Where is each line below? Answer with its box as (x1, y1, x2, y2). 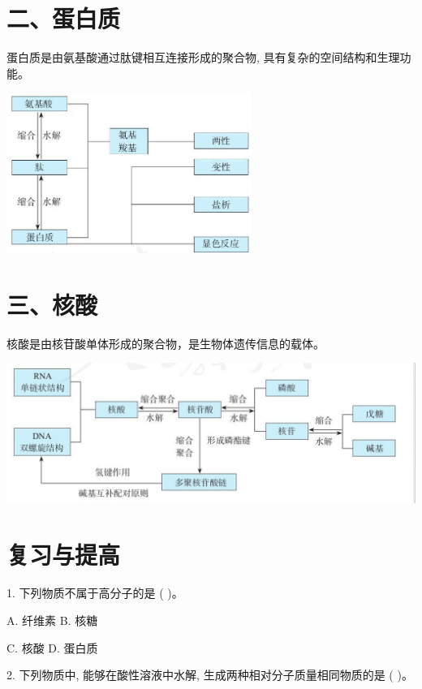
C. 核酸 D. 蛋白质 (6, 639, 98, 656)
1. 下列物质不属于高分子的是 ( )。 (6, 584, 183, 601)
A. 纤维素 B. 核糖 (6, 612, 98, 629)
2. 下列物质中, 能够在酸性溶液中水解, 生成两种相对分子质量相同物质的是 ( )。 (6, 666, 413, 683)
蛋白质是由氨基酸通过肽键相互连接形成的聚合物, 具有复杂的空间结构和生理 (6, 49, 400, 66)
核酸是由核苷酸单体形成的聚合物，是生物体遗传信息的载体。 (6, 334, 325, 351)
